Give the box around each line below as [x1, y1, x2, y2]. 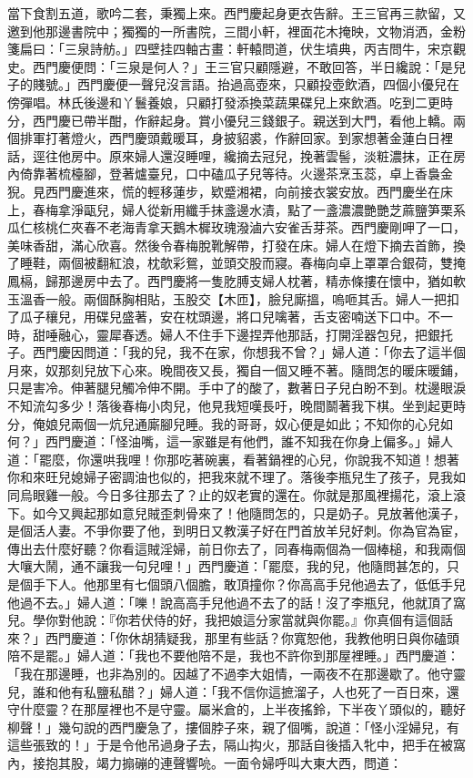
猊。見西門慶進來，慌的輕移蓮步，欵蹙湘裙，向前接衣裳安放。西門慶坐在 [7, 181, 440, 200]
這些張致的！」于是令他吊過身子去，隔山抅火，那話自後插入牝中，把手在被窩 [7, 735, 466, 754]
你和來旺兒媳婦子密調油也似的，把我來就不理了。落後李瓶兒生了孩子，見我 [7, 467, 453, 486]
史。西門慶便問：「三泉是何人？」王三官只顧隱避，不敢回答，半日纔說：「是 [7, 56, 453, 76]
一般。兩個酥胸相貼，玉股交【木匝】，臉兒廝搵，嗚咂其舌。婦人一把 [45, 289, 447, 308]
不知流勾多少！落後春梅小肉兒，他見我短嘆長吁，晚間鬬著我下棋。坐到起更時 [7, 396, 466, 415]
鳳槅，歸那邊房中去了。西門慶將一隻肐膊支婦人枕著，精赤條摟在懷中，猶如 [7, 271, 453, 290]
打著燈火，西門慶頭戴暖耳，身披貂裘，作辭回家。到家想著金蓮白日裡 [45, 128, 453, 148]
